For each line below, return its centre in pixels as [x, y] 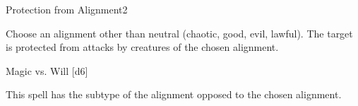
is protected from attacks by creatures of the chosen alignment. [142, 47]
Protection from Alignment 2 [67, 9]
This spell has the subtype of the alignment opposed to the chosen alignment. [174, 94]
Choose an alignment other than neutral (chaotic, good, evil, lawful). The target [179, 33]
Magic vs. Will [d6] [47, 70]
